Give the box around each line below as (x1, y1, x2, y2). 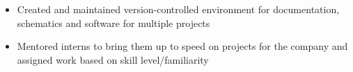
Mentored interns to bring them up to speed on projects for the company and (17, 39, 348, 53)
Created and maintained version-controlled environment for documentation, (17, 2, 340, 16)
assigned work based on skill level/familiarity (17, 52, 209, 66)
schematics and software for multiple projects (17, 15, 210, 30)
